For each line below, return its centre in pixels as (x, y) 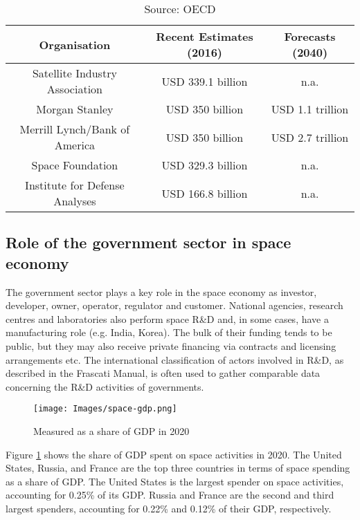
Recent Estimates (205, 36)
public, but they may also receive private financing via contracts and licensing (171, 345)
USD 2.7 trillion (310, 137)
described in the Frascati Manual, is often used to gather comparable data (163, 373)
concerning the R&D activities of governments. (105, 386)
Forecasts (310, 36)
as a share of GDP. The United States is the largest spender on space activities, (175, 481)
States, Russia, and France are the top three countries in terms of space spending (178, 468)
